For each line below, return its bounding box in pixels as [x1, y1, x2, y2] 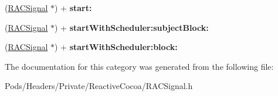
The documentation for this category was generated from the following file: [5, 60, 274, 72]
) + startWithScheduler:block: [55, 41, 178, 53]
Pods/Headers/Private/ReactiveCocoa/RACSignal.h [5, 80, 193, 92]
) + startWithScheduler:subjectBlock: [55, 21, 209, 33]
